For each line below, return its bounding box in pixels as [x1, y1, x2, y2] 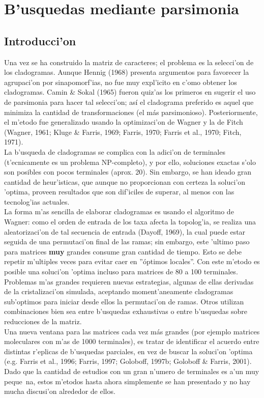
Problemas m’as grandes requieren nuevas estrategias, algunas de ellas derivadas [4, 276, 254, 287]
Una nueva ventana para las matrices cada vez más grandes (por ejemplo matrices [4, 326, 260, 336]
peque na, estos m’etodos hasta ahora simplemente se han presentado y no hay [4, 376, 251, 386]
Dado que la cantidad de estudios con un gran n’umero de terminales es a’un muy [4, 365, 259, 376]
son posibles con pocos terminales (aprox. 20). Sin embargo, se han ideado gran [4, 166, 251, 177]
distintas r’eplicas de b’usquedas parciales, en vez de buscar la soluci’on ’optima [4, 346, 253, 356]
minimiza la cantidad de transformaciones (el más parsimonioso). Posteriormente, [4, 106, 258, 117]
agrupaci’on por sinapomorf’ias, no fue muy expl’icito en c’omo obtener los [4, 76, 237, 87]
